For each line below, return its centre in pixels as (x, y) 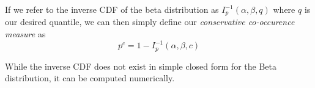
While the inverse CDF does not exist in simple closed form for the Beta (141, 66)
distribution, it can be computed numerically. (90, 78)
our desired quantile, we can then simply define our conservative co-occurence (150, 22)
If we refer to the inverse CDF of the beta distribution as (112, 9)
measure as (25, 34)
